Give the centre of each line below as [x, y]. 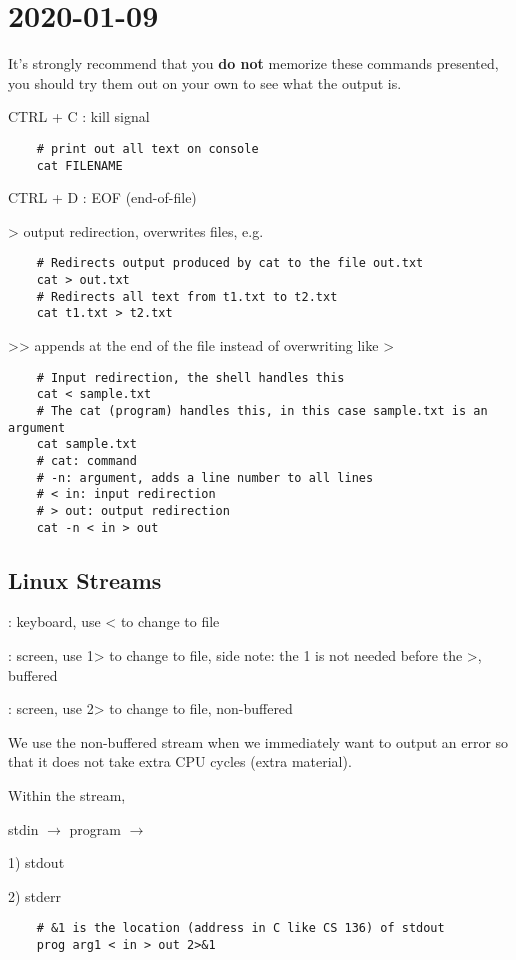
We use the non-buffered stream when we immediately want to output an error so [258, 741]
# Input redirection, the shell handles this [190, 377]
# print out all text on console [147, 148]
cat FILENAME [79, 165]
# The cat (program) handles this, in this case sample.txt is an [262, 410]
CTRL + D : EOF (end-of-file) [102, 197]
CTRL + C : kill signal [79, 116]
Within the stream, [67, 794]
